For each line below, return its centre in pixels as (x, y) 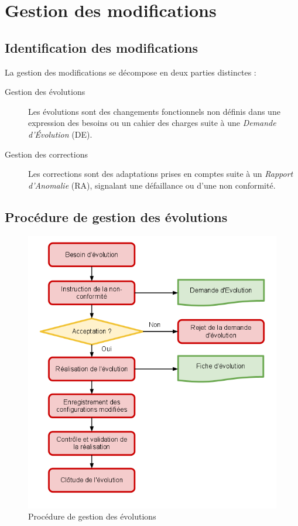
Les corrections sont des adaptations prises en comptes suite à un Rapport (161, 174)
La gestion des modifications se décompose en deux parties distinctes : (131, 72)
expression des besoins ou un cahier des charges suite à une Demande (152, 123)
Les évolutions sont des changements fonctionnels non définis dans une (154, 111)
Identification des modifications (102, 47)
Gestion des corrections (46, 154)
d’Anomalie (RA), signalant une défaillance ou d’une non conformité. (152, 185)
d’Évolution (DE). (60, 134)
